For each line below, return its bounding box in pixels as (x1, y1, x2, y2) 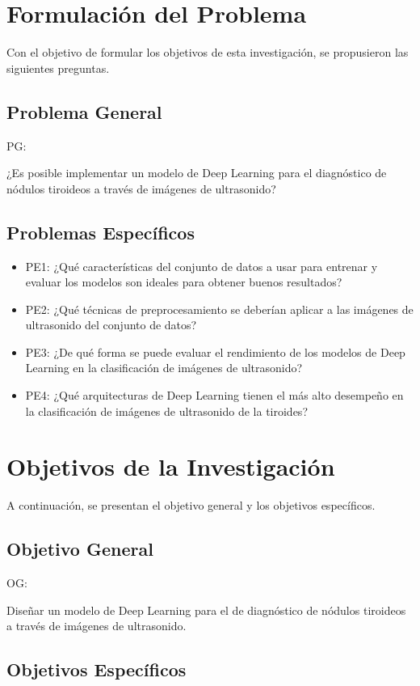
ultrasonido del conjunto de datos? (25, 316, 197, 333)
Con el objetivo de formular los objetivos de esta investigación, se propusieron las (6, 44, 409, 61)
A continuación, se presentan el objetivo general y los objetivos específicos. (6, 497, 376, 514)
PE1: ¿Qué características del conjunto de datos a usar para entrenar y (25, 257, 378, 274)
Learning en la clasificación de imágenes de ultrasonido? (25, 359, 303, 376)
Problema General (6, 99, 162, 124)
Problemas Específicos (6, 219, 195, 244)
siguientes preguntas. (6, 59, 110, 76)
